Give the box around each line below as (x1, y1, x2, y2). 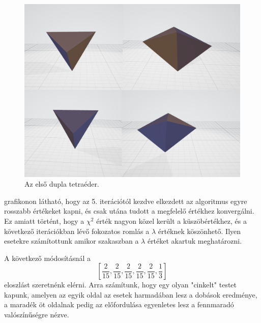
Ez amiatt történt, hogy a (4, 215, 84, 226)
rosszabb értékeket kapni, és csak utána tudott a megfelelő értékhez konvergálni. (4, 205, 254, 216)
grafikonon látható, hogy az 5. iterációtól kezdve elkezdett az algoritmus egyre (4, 195, 247, 206)
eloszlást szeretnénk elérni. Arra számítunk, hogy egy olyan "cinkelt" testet (4, 279, 237, 290)
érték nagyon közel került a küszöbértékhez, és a (96, 215, 247, 226)
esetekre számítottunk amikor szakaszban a (4, 236, 139, 246)
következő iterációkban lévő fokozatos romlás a (4, 225, 150, 236)
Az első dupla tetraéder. (24, 179, 99, 189)
